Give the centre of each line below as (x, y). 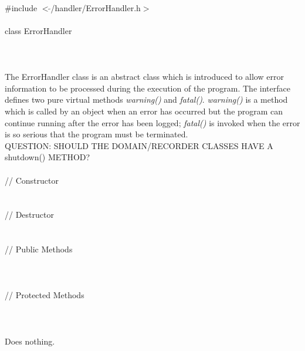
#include (21, 7)
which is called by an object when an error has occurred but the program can (144, 111)
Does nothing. (30, 341)
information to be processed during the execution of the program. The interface (148, 88)
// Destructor (29, 215)
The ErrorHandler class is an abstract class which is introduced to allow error (144, 77)
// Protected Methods (45, 295)
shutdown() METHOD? (48, 157)
